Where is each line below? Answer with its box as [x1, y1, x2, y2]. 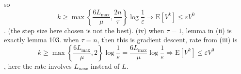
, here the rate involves [4, 61, 72, 71]
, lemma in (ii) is [181, 25, 232, 35]
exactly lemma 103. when [4, 35, 79, 45]
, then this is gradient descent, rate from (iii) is [97, 35, 238, 45]
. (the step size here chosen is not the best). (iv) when [4, 25, 164, 35]
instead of [90, 61, 120, 71]
